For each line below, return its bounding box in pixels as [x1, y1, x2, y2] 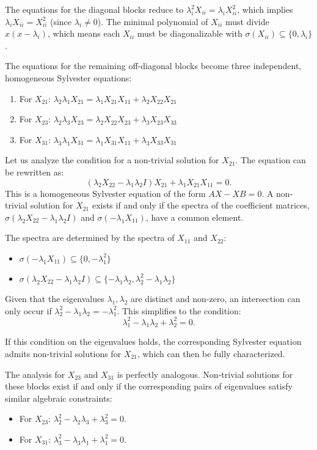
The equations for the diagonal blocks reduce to [5, 3, 184, 15]
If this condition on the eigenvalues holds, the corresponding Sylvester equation [5, 335, 302, 348]
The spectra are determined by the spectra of [5, 231, 175, 244]
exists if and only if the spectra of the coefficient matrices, [92, 199, 310, 212]
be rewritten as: [5, 165, 64, 178]
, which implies [237, 3, 293, 15]
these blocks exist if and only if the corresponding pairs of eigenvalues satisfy [5, 380, 293, 393]
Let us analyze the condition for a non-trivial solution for [5, 153, 219, 166]
